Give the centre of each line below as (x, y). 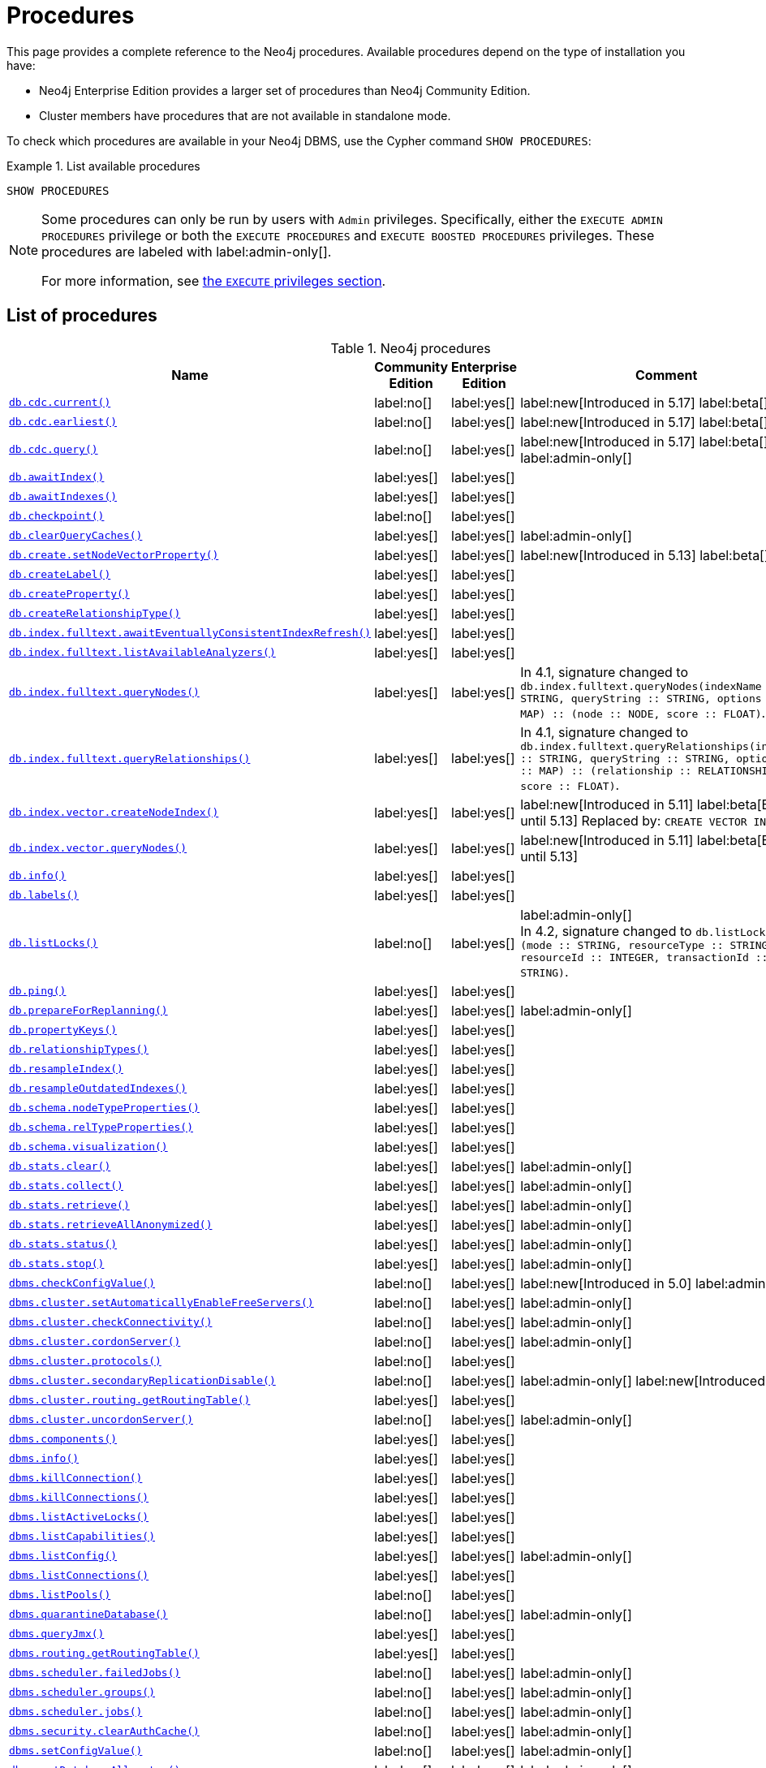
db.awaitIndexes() (63, 497)
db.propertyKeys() (63, 1030)
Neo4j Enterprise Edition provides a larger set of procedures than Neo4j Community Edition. (285, 90)
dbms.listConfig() (63, 1556)
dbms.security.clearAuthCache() (104, 1731)
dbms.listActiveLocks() (79, 1517)
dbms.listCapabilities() (82, 1537)
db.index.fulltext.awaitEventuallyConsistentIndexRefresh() (190, 633)
